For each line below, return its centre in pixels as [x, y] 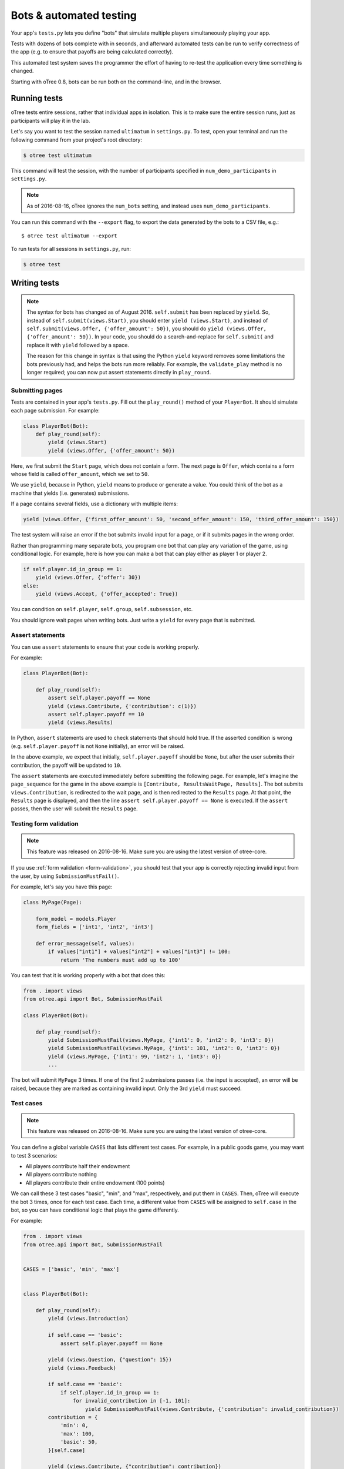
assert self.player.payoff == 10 [96, 714]
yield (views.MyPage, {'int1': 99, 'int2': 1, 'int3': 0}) [135, 1057]
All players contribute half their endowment [78, 1166]
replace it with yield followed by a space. [78, 345]
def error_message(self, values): [85, 943]
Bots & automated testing [74, 15]
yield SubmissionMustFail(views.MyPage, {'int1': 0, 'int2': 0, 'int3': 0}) [161, 1040]
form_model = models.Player [76, 919]
